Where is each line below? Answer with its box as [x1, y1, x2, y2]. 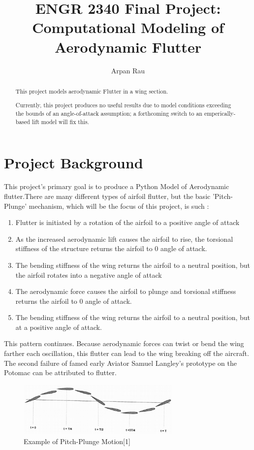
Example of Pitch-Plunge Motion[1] [24, 436, 130, 446]
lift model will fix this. [32, 117, 89, 126]
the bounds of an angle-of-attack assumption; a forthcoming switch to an [15, 109, 202, 118]
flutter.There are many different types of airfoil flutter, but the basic [4, 191, 211, 201]
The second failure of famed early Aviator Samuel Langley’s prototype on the [4, 357, 237, 368]
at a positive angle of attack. [15, 321, 102, 332]
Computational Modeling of [32, 17, 224, 37]
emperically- [204, 109, 236, 118]
